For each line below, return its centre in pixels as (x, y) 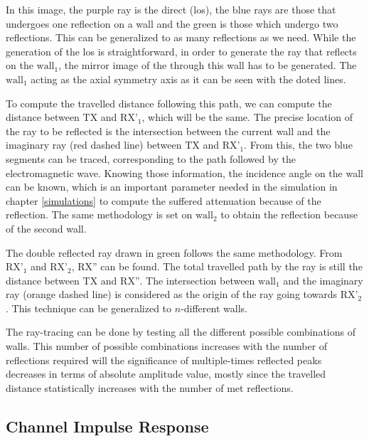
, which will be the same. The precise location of (247, 117)
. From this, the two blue (298, 145)
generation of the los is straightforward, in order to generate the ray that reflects (181, 51)
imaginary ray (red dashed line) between (94, 145)
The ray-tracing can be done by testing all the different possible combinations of (181, 332)
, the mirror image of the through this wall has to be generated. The (208, 65)
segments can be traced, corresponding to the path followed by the (151, 158)
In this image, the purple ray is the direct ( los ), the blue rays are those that (171, 9)
